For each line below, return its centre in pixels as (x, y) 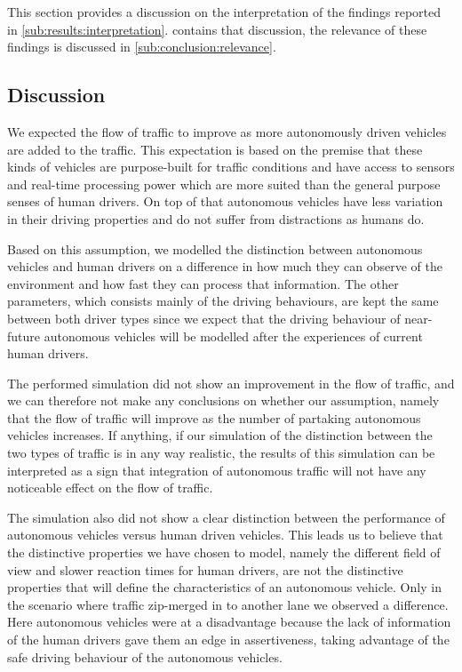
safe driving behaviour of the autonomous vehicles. (145, 656)
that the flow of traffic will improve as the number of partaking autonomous (214, 417)
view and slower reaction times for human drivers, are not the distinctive (205, 569)
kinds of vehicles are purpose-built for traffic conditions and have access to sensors (231, 167)
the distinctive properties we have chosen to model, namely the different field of (224, 552)
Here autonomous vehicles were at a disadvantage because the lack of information (229, 622)
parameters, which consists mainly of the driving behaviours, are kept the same (223, 301)
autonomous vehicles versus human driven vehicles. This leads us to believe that (225, 535)
